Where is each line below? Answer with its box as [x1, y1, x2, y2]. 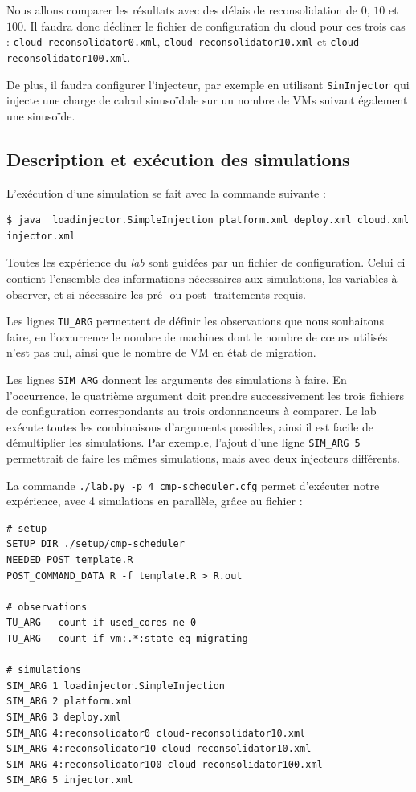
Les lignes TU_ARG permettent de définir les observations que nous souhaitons [6, 312, 385, 329]
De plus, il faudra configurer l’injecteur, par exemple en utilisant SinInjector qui [6, 76, 410, 92]
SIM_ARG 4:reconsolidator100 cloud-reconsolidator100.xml [6, 758, 323, 770]
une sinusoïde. [6, 107, 75, 124]
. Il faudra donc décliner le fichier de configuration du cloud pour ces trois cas [23, 17, 406, 34]
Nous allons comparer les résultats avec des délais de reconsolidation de [6, 2, 358, 18]
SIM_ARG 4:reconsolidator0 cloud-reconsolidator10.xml [6, 727, 306, 739]
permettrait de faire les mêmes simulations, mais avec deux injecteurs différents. [6, 450, 400, 467]
